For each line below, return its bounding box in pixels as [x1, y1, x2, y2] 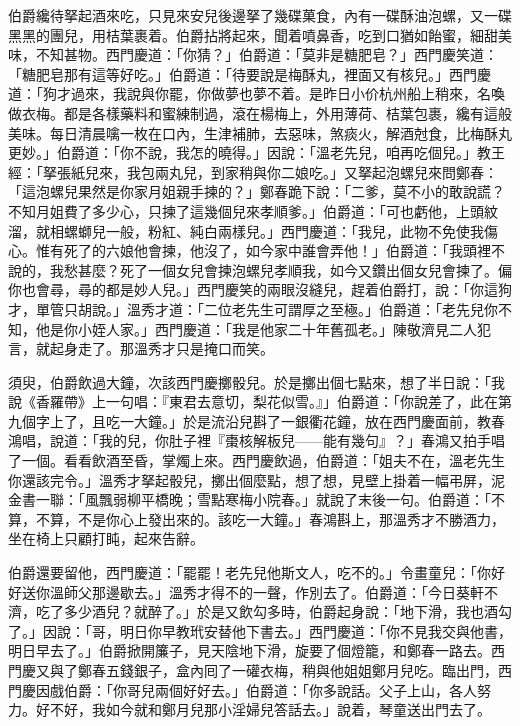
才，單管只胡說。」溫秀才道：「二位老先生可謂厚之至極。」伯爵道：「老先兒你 [8, 298, 498, 319]
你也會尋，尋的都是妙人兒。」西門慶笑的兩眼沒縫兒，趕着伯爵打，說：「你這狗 [8, 279, 512, 300]
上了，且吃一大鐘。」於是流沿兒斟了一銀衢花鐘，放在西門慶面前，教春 [49, 410, 505, 431]
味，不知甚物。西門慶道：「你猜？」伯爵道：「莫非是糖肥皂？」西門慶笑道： [8, 44, 498, 65]
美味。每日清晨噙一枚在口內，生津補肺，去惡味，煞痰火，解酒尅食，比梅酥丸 [8, 122, 512, 143]
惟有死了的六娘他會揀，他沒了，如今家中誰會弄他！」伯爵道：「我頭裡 [35, 240, 491, 261]
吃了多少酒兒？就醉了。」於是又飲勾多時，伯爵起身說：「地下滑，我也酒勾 [35, 601, 512, 622]
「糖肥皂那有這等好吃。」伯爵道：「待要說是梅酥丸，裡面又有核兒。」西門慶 [8, 63, 491, 84]
